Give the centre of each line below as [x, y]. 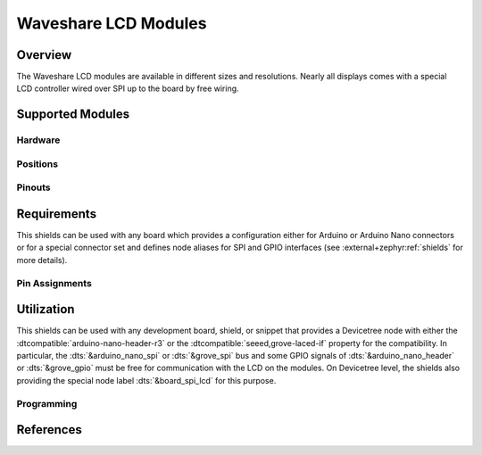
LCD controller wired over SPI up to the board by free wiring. [128, 88]
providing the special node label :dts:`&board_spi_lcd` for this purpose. [146, 380]
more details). [42, 260]
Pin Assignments [54, 283]
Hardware [38, 140]
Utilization [46, 309]
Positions [37, 163]
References [49, 430]
